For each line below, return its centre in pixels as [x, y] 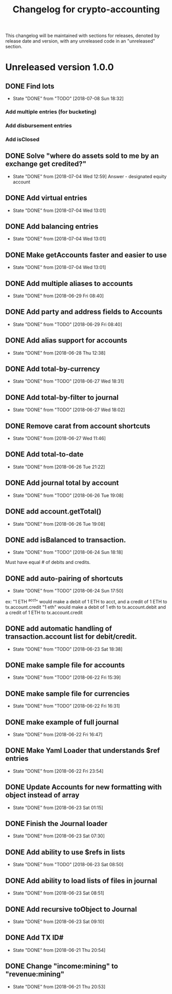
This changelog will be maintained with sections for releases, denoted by [83, 36]
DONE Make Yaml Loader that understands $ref [83, 751]
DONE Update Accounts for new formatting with [84, 787]
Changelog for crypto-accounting [86, 9]
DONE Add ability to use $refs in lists [65, 852]
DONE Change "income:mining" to [62, 966]
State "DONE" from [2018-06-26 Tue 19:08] [59, 524]
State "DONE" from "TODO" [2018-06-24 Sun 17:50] [68, 591]
